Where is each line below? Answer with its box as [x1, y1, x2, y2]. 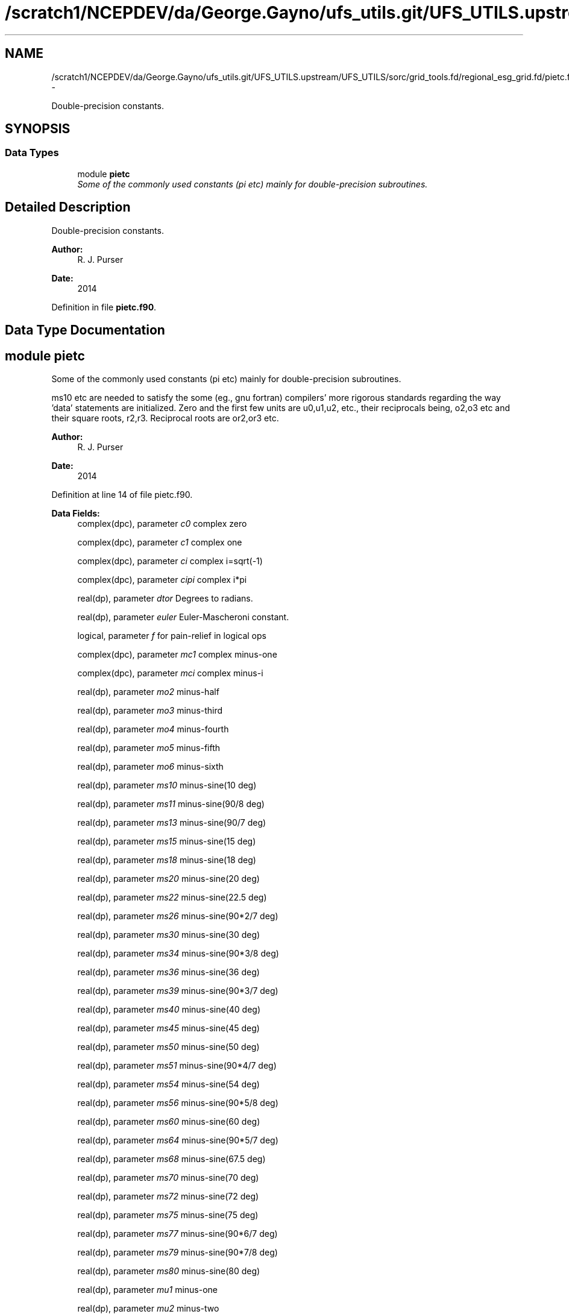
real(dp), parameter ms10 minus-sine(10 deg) [77, 779, 257, 790]
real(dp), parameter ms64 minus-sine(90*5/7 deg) [77, 1134, 278, 1145]
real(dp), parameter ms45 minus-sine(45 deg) [77, 1022, 260, 1033]
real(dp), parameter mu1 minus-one [77, 1284, 218, 1295]
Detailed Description [5, 200, 131, 215]
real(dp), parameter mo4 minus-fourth [77, 723, 229, 734]
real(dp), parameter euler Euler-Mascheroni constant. [77, 611, 289, 622]
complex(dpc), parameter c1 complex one [77, 536, 242, 547]
